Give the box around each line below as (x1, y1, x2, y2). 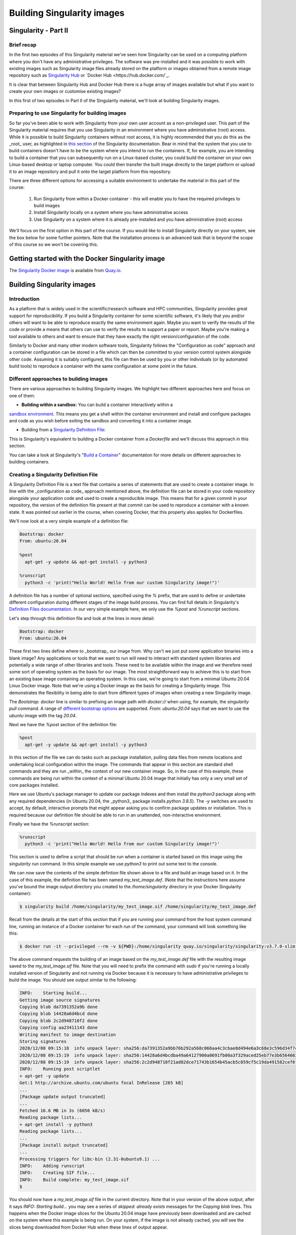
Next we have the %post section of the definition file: (9, 722, 117, 728)
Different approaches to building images (9, 375, 108, 382)
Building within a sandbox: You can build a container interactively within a (21, 402, 173, 408)
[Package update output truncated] (19, 1094, 106, 1100)
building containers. (9, 458, 50, 464)
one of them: (9, 393, 36, 399)
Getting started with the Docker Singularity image (9, 254, 165, 263)
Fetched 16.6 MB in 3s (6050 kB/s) (19, 1108, 106, 1113)
